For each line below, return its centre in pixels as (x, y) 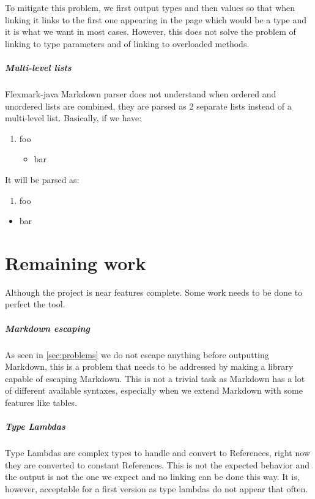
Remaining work (76, 262)
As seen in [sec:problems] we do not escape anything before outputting (137, 354)
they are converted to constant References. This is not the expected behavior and (157, 464)
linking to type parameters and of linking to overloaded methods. (127, 43)
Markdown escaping (47, 328)
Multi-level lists (38, 67)
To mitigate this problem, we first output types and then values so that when (150, 7)
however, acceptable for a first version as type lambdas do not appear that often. (157, 488)
